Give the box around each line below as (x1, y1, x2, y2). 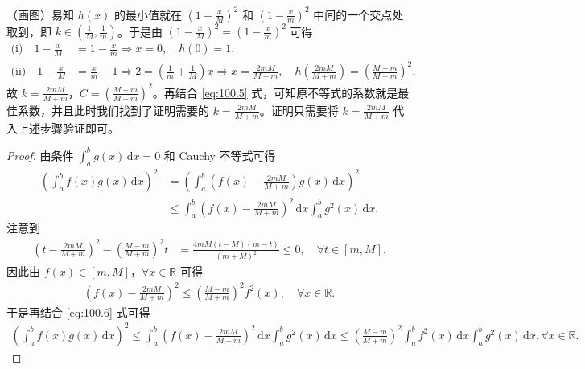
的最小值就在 (113, 6, 182, 23)
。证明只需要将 (259, 101, 339, 118)
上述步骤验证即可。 (17, 119, 119, 136)
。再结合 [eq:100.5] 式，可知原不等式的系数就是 (152, 84, 398, 100)
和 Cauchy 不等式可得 (163, 146, 276, 163)
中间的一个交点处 (313, 6, 404, 23)
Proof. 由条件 (6, 146, 74, 163)
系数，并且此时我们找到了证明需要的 (17, 101, 209, 118)
